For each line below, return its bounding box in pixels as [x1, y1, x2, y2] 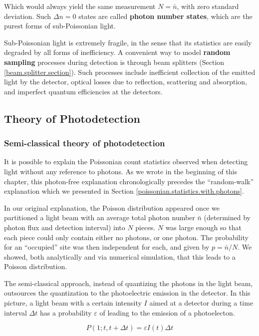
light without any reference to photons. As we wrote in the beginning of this [4, 166, 238, 176]
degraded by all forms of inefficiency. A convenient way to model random [4, 47, 231, 57]
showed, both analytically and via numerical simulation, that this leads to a [4, 251, 236, 262]
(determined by [204, 212, 251, 223]
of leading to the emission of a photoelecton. [99, 307, 235, 318]
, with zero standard [177, 1, 239, 11]
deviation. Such [4, 10, 51, 21]
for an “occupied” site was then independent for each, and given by [4, 242, 210, 252]
